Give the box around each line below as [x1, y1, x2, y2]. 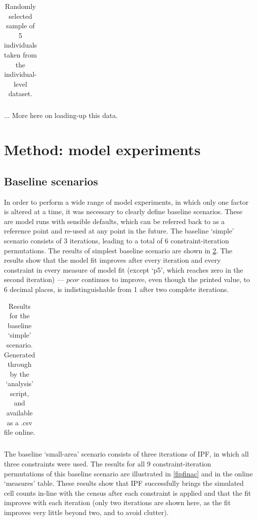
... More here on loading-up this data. [4, 110, 118, 120]
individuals [4, 40, 37, 50]
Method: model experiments [4, 139, 201, 160]
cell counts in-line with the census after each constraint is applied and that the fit [4, 487, 251, 498]
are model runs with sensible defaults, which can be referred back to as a [4, 216, 225, 226]
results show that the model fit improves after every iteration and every [4, 255, 221, 265]
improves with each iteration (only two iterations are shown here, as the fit [4, 497, 231, 508]
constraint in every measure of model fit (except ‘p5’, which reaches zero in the [4, 264, 243, 275]
